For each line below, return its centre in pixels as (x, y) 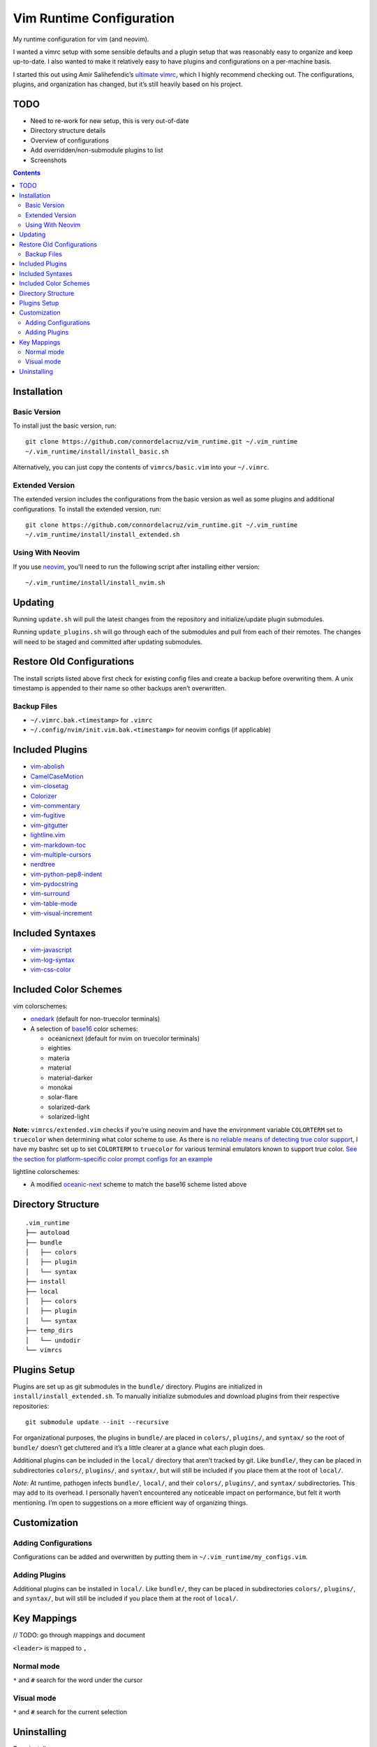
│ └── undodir (53, 1340)
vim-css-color (51, 969)
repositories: (31, 1406)
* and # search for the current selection (70, 1712)
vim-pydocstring (54, 884)
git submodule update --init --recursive (97, 1422)
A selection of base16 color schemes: (84, 1029)
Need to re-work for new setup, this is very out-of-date (110, 121)
